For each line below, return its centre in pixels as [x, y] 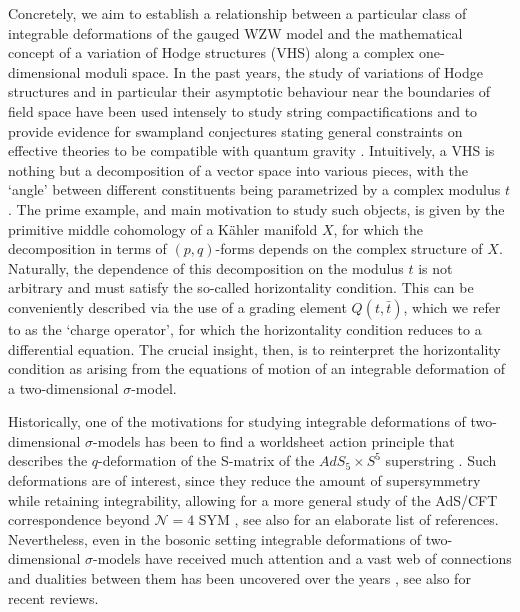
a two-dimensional [63, 387]
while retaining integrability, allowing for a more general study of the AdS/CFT [253, 499]
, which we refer [452, 306]
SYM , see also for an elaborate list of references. [348, 519]
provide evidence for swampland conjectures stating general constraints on [235, 130]
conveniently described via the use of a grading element [177, 306]
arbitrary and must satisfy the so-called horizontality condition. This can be [241, 287]
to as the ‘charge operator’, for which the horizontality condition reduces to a [245, 328]
